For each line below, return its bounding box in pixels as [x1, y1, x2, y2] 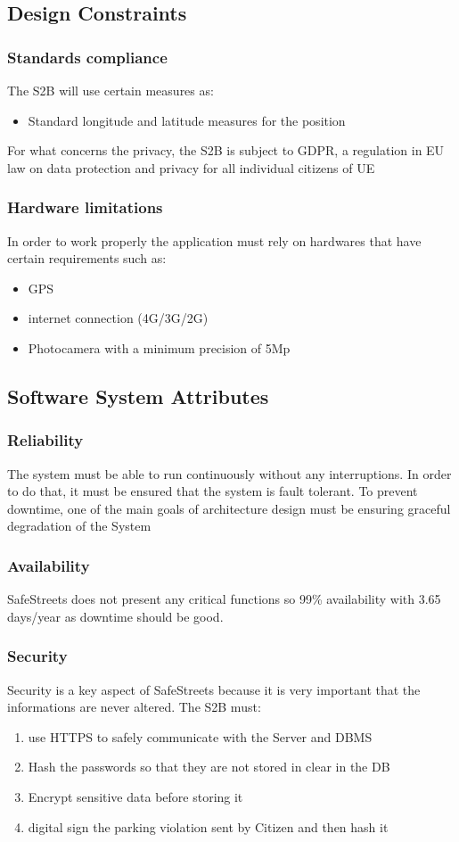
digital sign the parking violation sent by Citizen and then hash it [28, 817, 389, 836]
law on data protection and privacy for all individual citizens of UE [7, 158, 375, 177]
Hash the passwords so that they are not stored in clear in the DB [28, 757, 390, 776]
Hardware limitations [7, 196, 163, 219]
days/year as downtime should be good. [7, 607, 224, 625]
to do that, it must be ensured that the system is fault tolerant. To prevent [7, 482, 418, 500]
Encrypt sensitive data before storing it [28, 787, 243, 805]
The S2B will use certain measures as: [7, 81, 214, 99]
